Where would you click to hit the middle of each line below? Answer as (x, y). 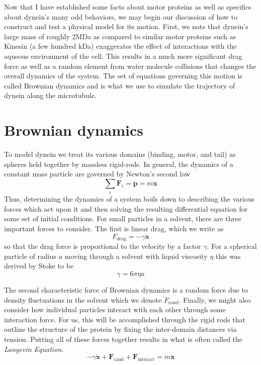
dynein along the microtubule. (51, 95)
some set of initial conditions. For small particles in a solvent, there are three (123, 218)
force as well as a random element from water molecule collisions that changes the (130, 66)
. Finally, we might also (215, 299)
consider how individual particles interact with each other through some (115, 309)
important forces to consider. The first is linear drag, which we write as (114, 228)
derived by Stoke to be (39, 266)
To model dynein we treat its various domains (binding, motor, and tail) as (120, 154)
